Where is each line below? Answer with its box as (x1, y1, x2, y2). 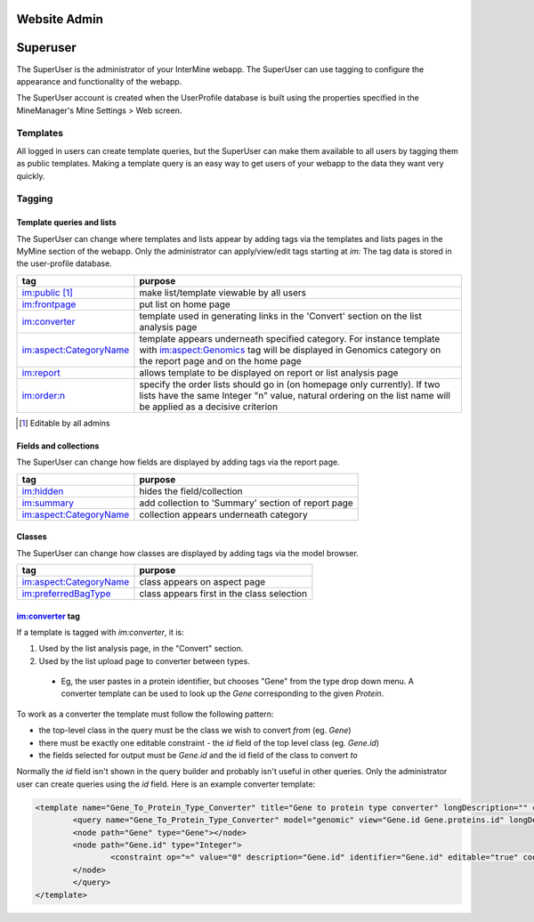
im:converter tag (16, 611, 80, 621)
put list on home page (139, 298, 231, 311)
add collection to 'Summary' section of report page (139, 497, 353, 509)
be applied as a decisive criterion (139, 400, 279, 413)
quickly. (16, 170, 45, 182)
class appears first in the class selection (139, 587, 307, 600)
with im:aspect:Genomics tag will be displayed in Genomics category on (139, 344, 441, 356)
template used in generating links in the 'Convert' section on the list (139, 310, 423, 322)
